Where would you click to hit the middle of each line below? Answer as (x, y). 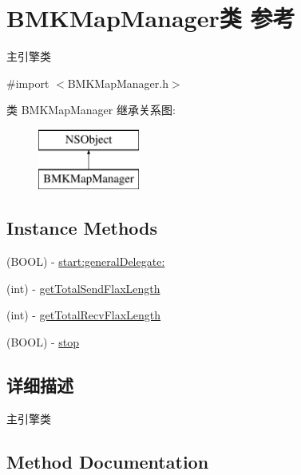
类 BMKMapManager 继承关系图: (91, 110)
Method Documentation (108, 461)
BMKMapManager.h (118, 83)
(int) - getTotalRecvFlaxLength (84, 315)
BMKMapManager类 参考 (151, 18)
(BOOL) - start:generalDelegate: (86, 261)
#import (28, 83)
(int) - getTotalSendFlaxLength (83, 288)
